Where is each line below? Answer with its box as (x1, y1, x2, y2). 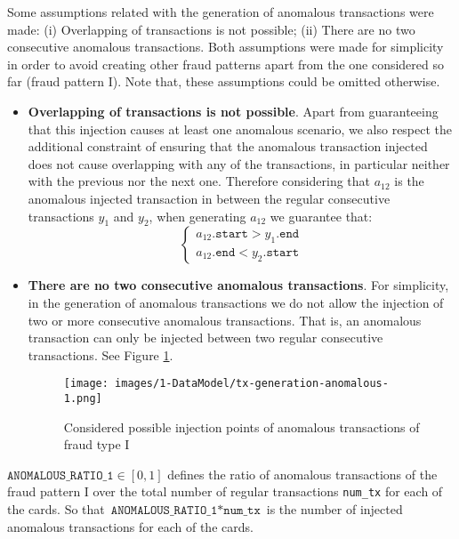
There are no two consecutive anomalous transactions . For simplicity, (28, 276, 449, 294)
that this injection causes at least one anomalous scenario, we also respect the (28, 119, 453, 138)
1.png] (63, 391, 102, 405)
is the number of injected (266, 500, 403, 519)
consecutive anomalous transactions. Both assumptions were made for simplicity (7, 37, 444, 56)
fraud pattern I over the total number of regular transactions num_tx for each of (7, 482, 443, 501)
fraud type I (63, 435, 130, 454)
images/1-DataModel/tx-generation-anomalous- (115, 377, 389, 390)
